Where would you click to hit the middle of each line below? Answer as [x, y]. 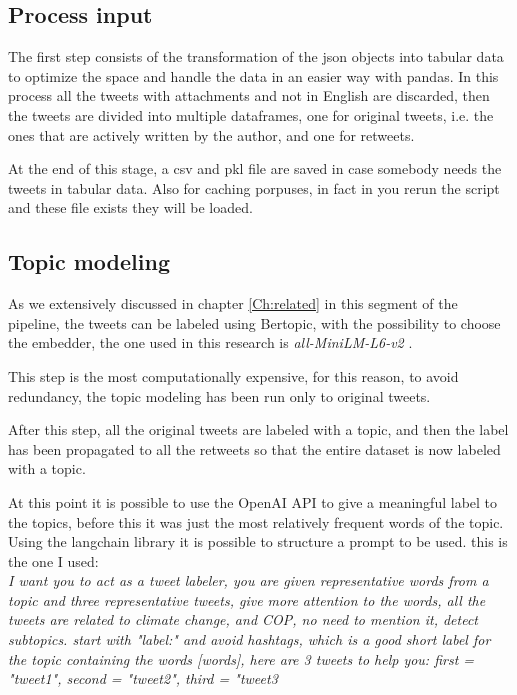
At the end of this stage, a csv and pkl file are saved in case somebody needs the [255, 168]
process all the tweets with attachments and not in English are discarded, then [249, 95]
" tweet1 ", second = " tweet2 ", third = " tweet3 [143, 678]
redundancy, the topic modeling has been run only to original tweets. [219, 395]
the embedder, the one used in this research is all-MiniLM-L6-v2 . [210, 342]
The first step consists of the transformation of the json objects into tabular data [256, 56]
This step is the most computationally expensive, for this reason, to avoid [233, 375]
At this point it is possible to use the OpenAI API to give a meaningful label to [253, 501]
